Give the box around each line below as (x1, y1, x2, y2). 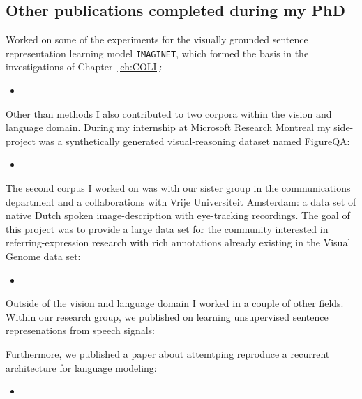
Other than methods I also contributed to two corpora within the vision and (6, 106, 332, 121)
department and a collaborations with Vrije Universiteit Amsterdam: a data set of (6, 194, 356, 209)
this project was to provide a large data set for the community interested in (6, 221, 329, 236)
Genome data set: (6, 248, 81, 263)
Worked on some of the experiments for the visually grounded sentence (6, 32, 308, 47)
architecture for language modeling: (6, 360, 157, 375)
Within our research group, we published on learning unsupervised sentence (6, 309, 329, 324)
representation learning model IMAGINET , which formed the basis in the (6, 45, 309, 60)
